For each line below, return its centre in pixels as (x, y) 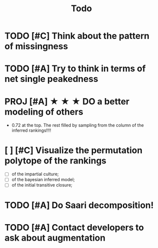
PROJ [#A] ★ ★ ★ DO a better (67, 101)
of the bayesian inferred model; (43, 180)
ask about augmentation (55, 238)
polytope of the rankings (56, 160)
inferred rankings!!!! (31, 130)
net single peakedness (51, 79)
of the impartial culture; (35, 174)
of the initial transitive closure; (42, 185)
